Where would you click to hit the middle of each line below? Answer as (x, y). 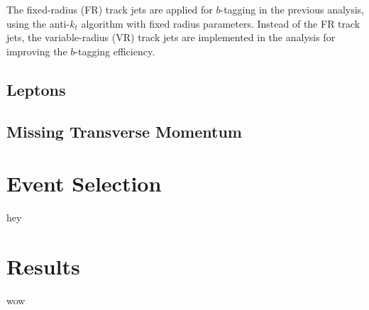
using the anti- (38, 23)
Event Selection (84, 183)
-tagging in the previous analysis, (292, 9)
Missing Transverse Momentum (124, 131)
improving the (37, 51)
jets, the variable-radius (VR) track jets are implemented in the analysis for (171, 37)
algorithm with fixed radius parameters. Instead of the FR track (221, 23)
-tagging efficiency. (115, 51)
